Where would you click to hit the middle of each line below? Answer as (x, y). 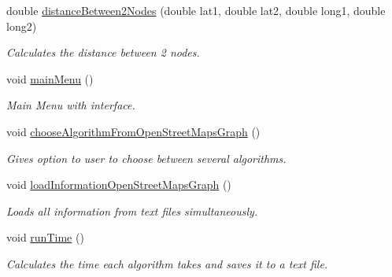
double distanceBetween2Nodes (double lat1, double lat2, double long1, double (196, 10)
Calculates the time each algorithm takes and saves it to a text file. (167, 263)
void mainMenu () (50, 78)
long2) (22, 26)
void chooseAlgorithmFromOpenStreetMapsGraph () (133, 131)
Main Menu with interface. (71, 105)
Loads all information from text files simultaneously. (132, 211)
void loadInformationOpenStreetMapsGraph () (119, 185)
